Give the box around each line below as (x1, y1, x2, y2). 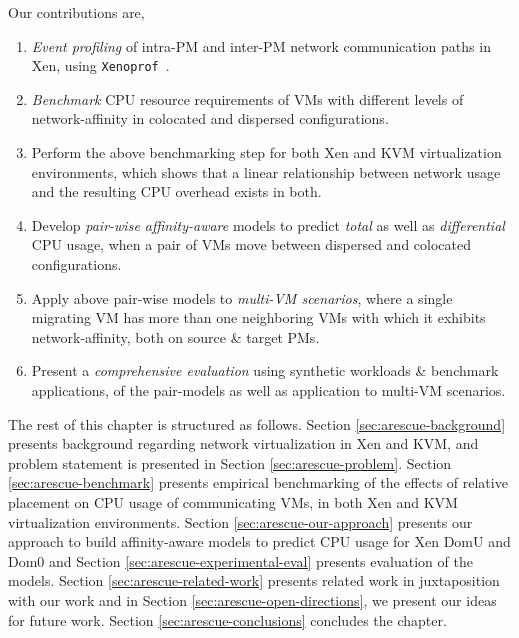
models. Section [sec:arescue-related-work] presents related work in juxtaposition (8, 570, 500, 591)
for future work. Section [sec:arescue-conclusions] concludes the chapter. (8, 609, 447, 630)
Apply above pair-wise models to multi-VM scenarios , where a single (31, 287, 453, 308)
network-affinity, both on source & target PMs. (31, 326, 320, 347)
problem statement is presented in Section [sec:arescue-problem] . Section (8, 452, 452, 473)
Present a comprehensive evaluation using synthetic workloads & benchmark (31, 360, 499, 381)
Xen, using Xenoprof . (31, 55, 170, 76)
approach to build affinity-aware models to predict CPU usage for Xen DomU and (8, 531, 511, 552)
